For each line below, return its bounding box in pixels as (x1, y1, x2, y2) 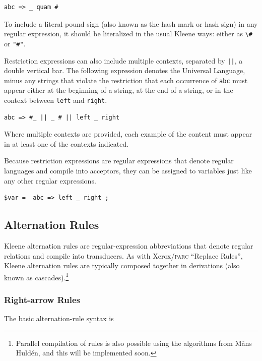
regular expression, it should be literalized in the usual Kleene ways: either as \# (4, 28, 252, 39)
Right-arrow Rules (4, 293, 80, 306)
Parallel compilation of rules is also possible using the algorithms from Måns (16, 337, 252, 348)
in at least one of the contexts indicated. (4, 138, 129, 149)
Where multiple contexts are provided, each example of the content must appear (4, 129, 252, 139)
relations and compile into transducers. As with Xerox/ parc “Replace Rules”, (4, 250, 243, 261)
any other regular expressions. (4, 175, 96, 186)
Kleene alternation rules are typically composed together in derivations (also (4, 260, 240, 271)
